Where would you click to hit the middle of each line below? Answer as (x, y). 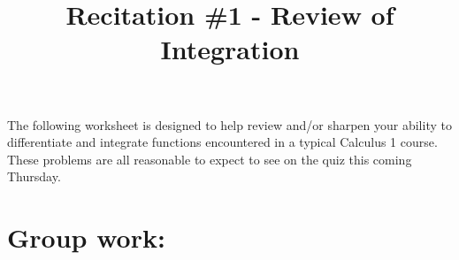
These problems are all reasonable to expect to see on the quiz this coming (210, 159)
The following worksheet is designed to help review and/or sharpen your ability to (229, 124)
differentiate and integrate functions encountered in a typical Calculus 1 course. (222, 142)
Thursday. (34, 176)
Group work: (86, 237)
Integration (230, 49)
